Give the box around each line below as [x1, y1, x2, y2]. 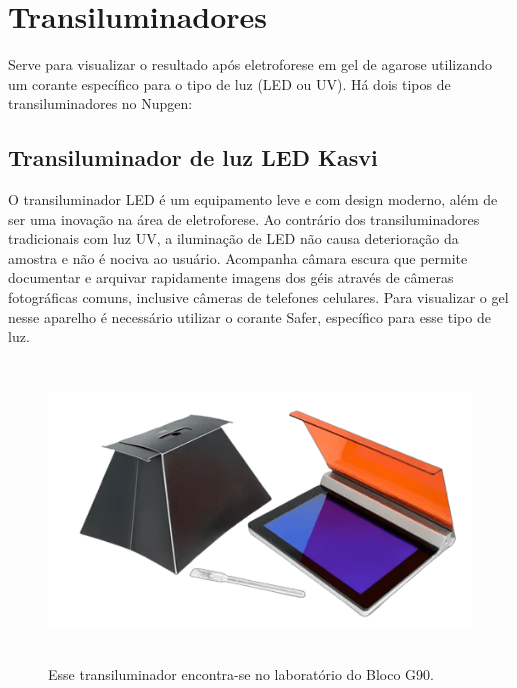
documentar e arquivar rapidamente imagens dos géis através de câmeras [8, 267, 454, 288]
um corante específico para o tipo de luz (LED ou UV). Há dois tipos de [8, 73, 451, 94]
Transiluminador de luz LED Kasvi [8, 142, 378, 173]
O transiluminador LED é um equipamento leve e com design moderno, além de [8, 189, 498, 210]
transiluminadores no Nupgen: [8, 93, 193, 114]
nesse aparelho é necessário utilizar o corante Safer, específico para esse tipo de [8, 306, 491, 327]
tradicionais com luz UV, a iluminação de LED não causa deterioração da [8, 228, 459, 249]
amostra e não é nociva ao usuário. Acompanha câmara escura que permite [8, 247, 468, 268]
